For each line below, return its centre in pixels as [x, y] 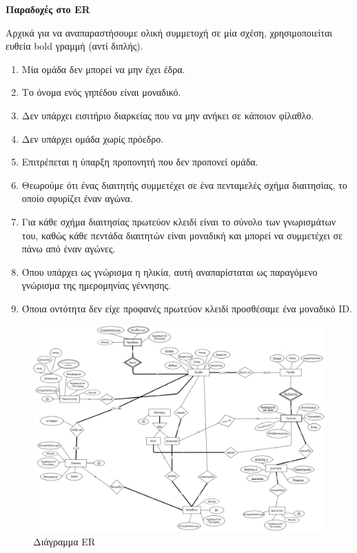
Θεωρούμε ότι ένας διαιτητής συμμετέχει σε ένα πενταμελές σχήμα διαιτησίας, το [184, 184]
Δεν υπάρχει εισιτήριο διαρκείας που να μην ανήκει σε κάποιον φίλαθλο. [168, 115]
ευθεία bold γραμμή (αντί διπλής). [74, 46]
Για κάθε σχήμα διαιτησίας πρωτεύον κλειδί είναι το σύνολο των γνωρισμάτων [179, 221]
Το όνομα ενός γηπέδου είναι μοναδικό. [101, 92]
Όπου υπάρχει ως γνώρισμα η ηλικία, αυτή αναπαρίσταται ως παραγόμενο [170, 271]
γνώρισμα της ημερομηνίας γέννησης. [96, 285]
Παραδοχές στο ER [48, 9]
